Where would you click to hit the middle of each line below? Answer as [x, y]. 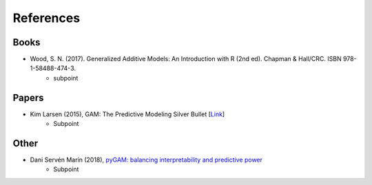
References [46, 18]
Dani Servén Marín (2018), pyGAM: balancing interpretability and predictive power [146, 160]
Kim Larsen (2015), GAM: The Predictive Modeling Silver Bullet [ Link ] [127, 114]
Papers [28, 97]
